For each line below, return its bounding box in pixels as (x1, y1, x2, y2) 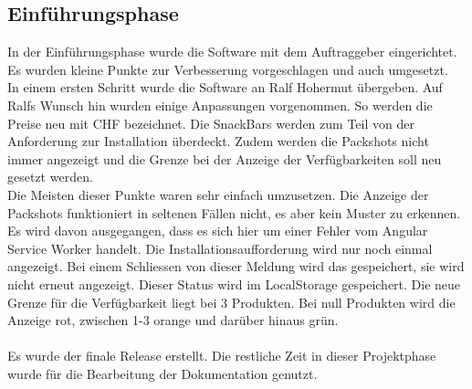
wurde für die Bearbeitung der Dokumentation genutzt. (7, 363, 318, 383)
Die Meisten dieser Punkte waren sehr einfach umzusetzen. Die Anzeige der (7, 184, 429, 204)
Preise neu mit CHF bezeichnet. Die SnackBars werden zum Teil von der (7, 113, 414, 132)
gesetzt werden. (7, 167, 93, 186)
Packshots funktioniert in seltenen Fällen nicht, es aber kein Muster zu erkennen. (7, 203, 461, 222)
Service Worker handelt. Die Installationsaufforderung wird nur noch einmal (7, 238, 433, 258)
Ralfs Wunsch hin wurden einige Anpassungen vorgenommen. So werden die (7, 95, 433, 114)
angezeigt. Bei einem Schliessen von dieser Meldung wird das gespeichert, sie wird (7, 257, 465, 276)
